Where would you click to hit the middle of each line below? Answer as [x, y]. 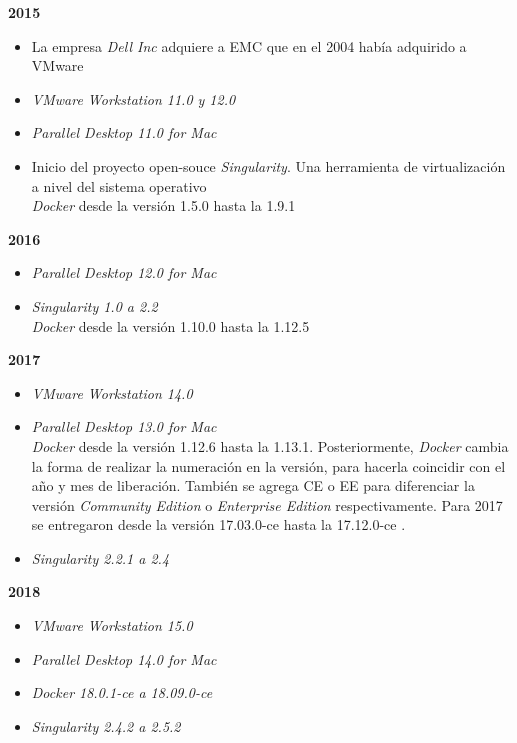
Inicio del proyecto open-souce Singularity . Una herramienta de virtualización [268, 165]
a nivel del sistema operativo [119, 185]
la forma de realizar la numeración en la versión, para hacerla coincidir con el [268, 465]
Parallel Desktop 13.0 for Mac [124, 426]
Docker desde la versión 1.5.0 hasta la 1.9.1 [163, 205]
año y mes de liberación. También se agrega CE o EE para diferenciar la [253, 485]
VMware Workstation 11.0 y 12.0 [133, 98]
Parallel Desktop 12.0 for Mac [124, 272]
